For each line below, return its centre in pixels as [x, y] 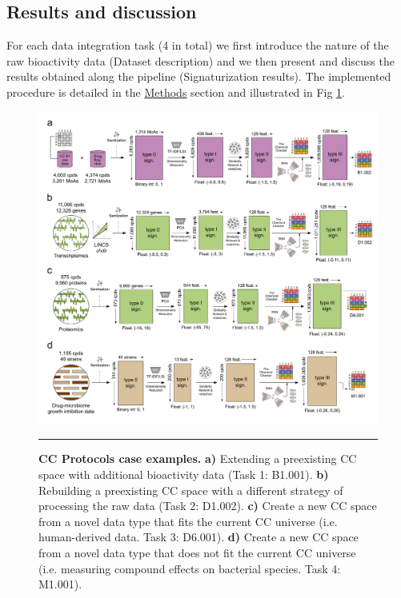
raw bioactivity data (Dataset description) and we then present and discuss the [200, 60]
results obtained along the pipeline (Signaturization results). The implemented [199, 76]
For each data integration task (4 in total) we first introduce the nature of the [198, 45]
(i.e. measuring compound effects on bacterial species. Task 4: [190, 568]
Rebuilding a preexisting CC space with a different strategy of [191, 490]
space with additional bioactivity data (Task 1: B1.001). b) [184, 474]
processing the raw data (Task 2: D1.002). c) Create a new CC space [208, 506]
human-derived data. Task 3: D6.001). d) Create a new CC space [198, 537]
